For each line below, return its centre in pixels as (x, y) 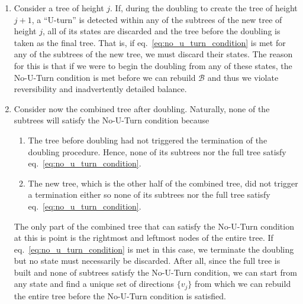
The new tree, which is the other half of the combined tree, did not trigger (163, 183)
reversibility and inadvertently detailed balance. (100, 89)
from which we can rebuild (243, 284)
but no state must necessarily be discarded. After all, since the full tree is (147, 261)
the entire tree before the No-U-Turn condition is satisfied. (120, 295)
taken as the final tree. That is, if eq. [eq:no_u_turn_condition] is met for (150, 42)
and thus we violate (243, 77)
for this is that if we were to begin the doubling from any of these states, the (153, 65)
